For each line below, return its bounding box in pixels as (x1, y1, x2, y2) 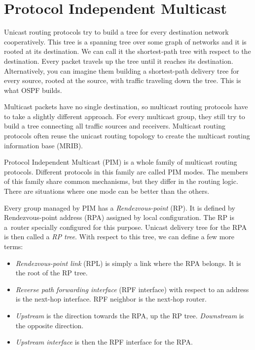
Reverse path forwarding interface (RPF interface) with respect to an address (15, 284, 249, 294)
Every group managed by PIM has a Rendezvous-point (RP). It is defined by (4, 202, 235, 213)
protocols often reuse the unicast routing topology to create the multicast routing (4, 131, 250, 141)
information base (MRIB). (4, 140, 83, 150)
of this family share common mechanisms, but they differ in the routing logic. (4, 176, 238, 186)
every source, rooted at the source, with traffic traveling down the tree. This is (4, 75, 241, 86)
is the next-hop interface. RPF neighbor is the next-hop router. (15, 294, 207, 304)
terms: (4, 241, 23, 251)
